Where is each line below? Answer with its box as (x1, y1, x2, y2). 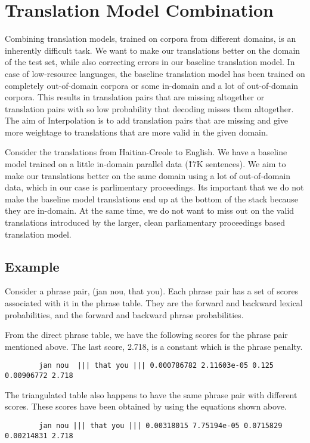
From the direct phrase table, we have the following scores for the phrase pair (5, 328, 288, 341)
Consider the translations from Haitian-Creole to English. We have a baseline (5, 146, 287, 158)
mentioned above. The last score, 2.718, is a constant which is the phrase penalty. (5, 340, 303, 352)
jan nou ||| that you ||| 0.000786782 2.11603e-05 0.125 (39, 361, 274, 370)
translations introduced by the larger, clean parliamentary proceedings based (5, 216, 286, 229)
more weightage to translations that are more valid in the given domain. (5, 125, 268, 138)
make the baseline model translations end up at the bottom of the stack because (5, 192, 298, 205)
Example (5, 257, 60, 275)
